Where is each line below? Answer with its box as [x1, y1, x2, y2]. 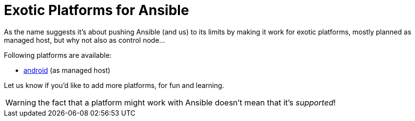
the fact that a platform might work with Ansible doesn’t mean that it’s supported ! [38, 97, 336, 107]
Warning [5, 97, 36, 107]
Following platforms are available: [4, 51, 112, 59]
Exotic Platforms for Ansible [4, 2, 189, 18]
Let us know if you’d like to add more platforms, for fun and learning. [4, 81, 224, 89]
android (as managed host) [23, 66, 110, 74]
